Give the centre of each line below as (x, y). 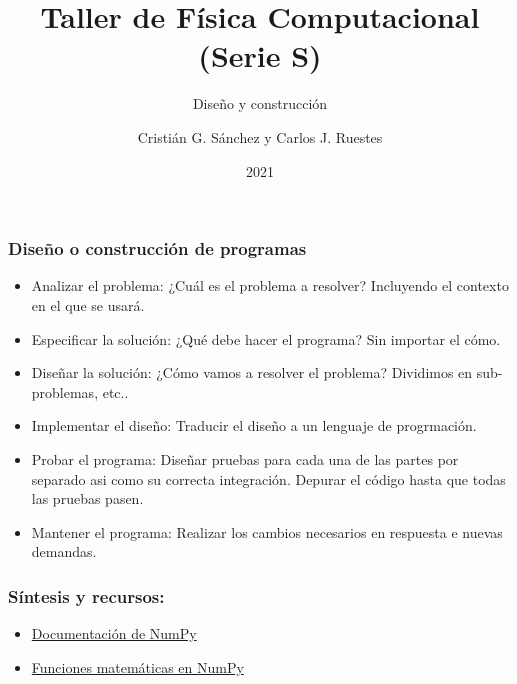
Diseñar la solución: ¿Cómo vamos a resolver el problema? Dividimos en (252, 372)
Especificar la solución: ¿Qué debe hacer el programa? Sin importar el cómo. (266, 338)
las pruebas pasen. (87, 498)
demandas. (64, 551)
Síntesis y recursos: (86, 595)
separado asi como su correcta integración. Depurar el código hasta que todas (268, 478)
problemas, (65, 391)
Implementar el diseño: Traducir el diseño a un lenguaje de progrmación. (254, 425)
